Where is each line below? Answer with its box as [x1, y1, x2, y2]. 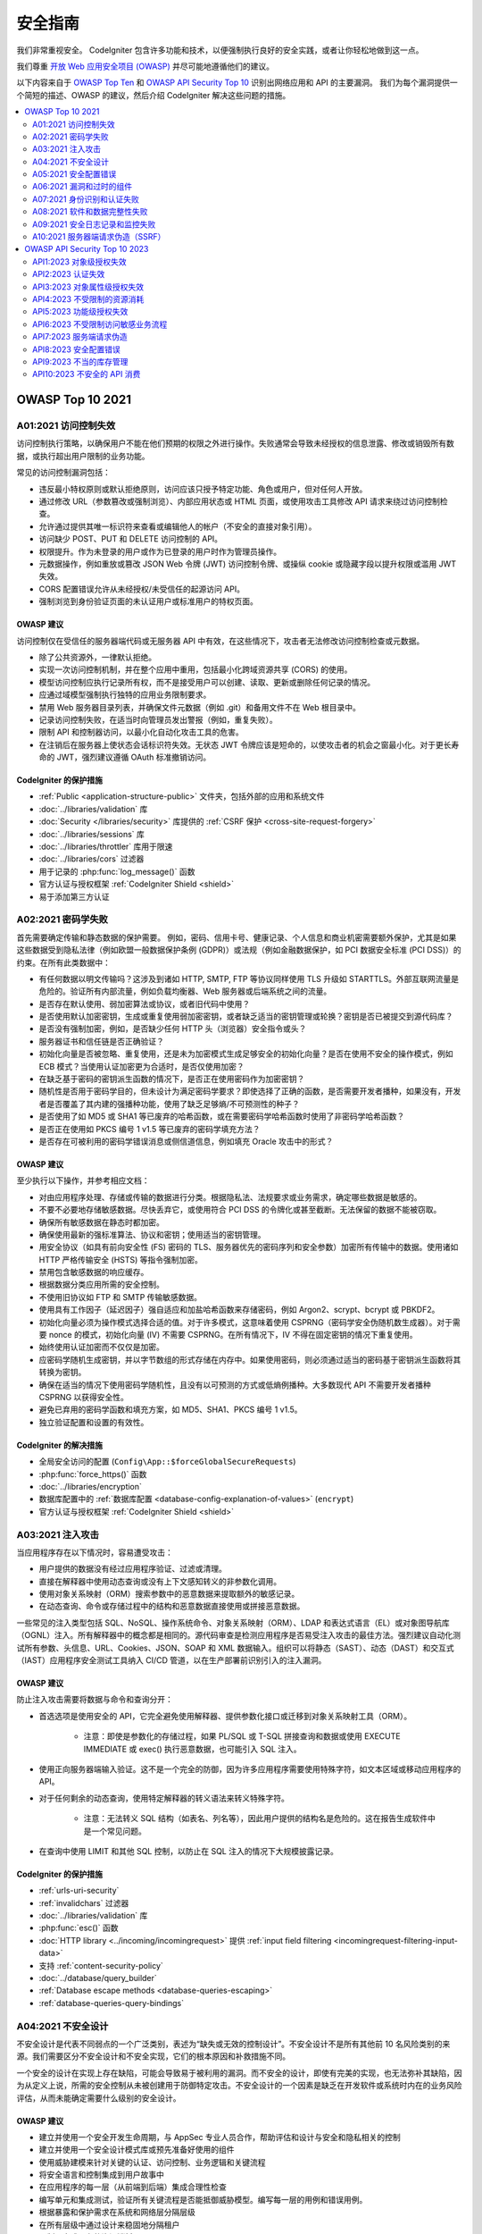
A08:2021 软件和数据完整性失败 [32, 206, 148, 217]
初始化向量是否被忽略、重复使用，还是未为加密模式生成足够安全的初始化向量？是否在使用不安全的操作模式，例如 [38, 1048, 453, 1059]
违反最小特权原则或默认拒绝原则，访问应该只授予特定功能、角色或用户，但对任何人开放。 [38, 483, 368, 494]
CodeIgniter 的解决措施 [16, 1440, 103, 1450]
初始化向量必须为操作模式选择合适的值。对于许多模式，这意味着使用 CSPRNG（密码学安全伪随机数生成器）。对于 [38, 1316, 453, 1327]
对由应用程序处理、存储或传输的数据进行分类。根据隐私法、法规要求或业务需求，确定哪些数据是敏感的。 [38, 1191, 422, 1202]
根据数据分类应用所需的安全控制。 [38, 1279, 164, 1290]
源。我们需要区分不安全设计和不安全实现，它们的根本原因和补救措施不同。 [16, 2051, 290, 2062]
